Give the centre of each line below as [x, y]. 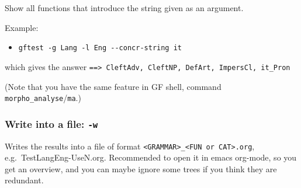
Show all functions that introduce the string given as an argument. [124, 8]
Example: [22, 27]
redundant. [24, 180]
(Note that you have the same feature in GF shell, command [113, 86]
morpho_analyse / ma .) [43, 98]
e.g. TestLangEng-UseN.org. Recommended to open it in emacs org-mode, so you [151, 157]
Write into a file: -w [51, 123]
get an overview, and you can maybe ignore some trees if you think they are [141, 168]
